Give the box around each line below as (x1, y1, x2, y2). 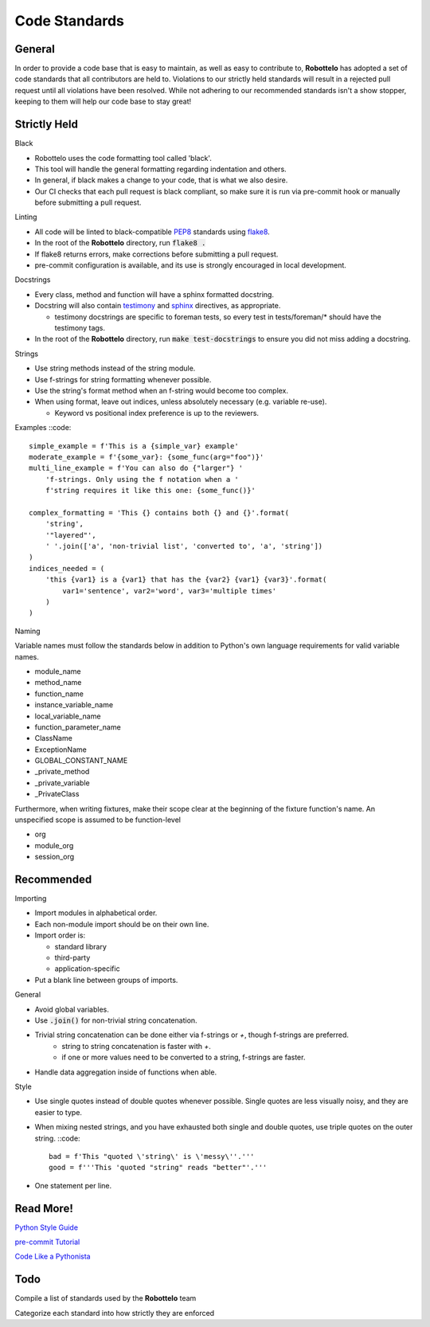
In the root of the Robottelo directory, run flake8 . (34, 238, 206, 248)
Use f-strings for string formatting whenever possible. (34, 374, 212, 384)
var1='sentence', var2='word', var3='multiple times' (62, 586, 277, 595)
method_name (34, 678, 82, 687)
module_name (34, 666, 81, 676)
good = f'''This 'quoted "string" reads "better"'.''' (49, 1163, 268, 1172)
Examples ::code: (14, 423, 72, 433)
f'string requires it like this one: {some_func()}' (45, 486, 256, 495)
